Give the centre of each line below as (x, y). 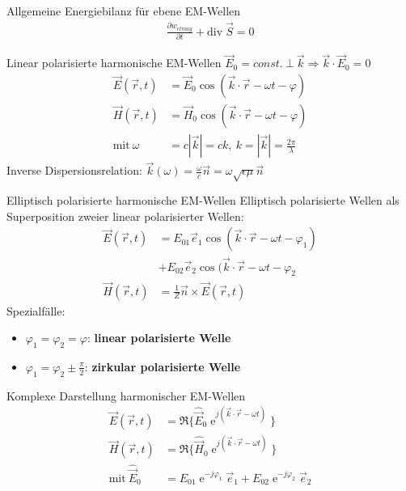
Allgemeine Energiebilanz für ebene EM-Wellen (124, 11)
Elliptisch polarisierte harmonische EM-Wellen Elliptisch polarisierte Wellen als (203, 200)
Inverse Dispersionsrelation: (74, 170)
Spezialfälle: (36, 310)
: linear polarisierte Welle (159, 338)
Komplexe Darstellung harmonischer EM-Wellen (126, 395)
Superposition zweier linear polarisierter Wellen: (125, 216)
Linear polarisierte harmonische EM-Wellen (114, 63)
